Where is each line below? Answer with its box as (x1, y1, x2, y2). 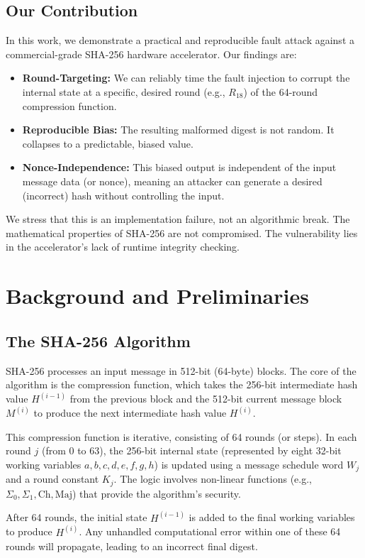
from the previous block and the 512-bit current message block (69, 391, 342, 406)
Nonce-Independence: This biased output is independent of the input (22, 160, 337, 175)
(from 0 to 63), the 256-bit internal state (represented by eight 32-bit (41, 443, 342, 458)
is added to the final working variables (189, 510, 355, 525)
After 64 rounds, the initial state (6, 510, 147, 525)
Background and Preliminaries (6, 281, 309, 310)
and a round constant (6, 471, 99, 486)
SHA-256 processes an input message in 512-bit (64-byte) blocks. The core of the (6, 363, 356, 378)
